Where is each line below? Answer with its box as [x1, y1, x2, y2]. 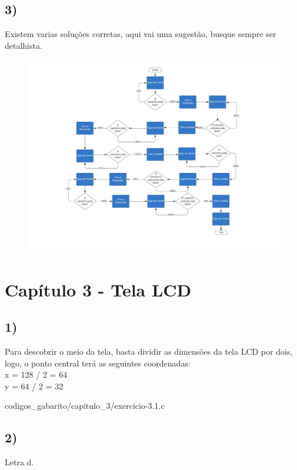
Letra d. [5, 456, 34, 468]
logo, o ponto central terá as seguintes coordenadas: [5, 356, 191, 369]
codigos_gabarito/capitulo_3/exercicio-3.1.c [5, 399, 165, 412]
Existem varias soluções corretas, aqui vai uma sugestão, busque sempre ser [5, 28, 276, 40]
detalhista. [5, 39, 42, 51]
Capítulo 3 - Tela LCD [5, 277, 192, 301]
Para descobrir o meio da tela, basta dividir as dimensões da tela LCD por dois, [5, 345, 293, 358]
